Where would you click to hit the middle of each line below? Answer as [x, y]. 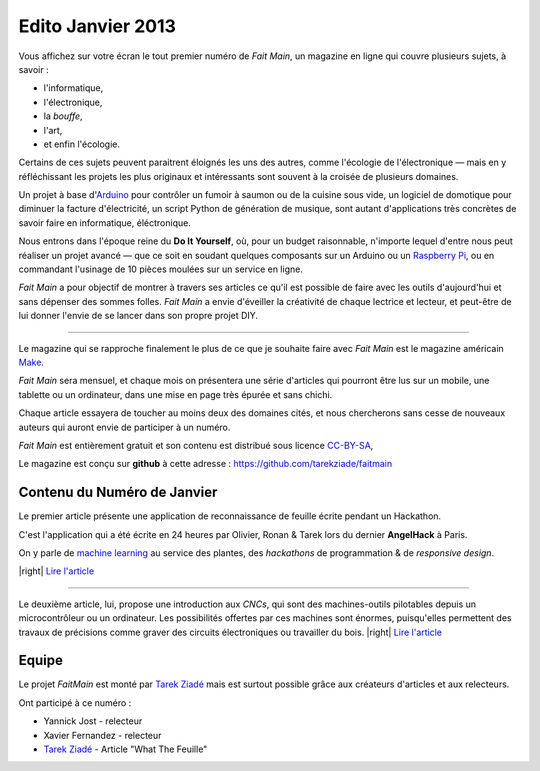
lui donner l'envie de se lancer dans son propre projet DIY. [138, 316]
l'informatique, [73, 88]
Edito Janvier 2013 [97, 26]
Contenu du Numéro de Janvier [118, 492]
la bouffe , [63, 116]
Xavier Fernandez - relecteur [102, 735]
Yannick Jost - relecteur [93, 721]
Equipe [41, 660]
